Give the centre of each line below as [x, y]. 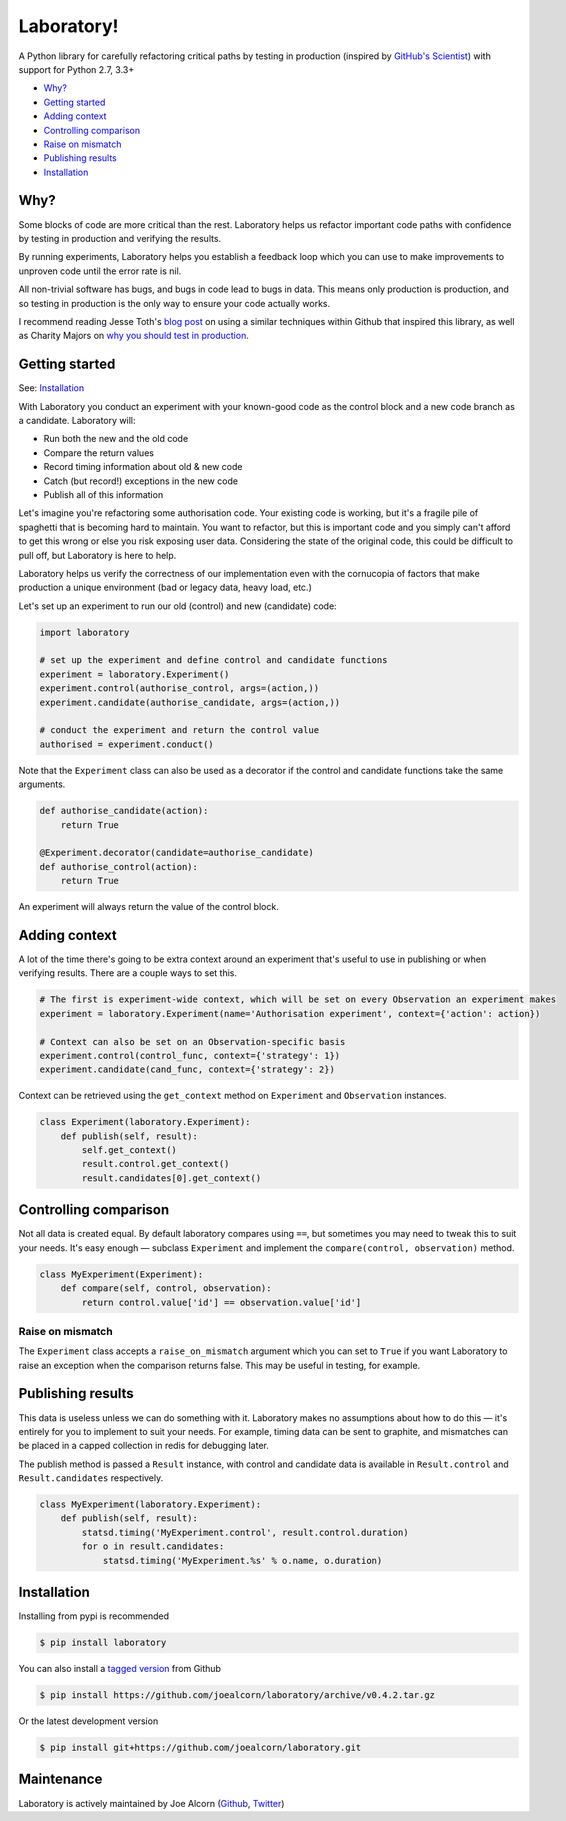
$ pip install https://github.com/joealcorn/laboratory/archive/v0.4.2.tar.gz [237, 1695]
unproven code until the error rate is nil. [100, 271]
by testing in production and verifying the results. [120, 238]
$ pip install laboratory [103, 1643]
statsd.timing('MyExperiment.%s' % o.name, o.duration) [242, 1560]
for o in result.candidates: [153, 1546]
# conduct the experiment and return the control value [179, 730]
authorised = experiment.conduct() [126, 744]
